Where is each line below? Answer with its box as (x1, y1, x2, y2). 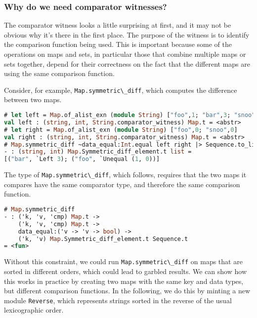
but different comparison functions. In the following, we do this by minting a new (4, 285, 251, 296)
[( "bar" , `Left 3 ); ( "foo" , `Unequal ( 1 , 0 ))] (4, 156, 160, 163)
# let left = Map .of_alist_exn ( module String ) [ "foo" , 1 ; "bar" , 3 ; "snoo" (4, 112, 256, 119)
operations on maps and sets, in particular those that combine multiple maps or (4, 49, 246, 59)
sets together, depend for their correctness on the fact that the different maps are (4, 58, 251, 69)
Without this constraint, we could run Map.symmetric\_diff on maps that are (4, 256, 243, 267)
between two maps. (4, 94, 62, 105)
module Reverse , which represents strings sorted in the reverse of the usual (4, 295, 232, 305)
